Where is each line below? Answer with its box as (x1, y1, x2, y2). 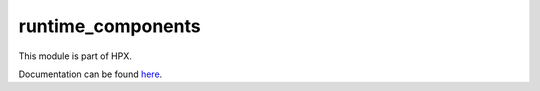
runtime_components (18, 15, 201, 37)
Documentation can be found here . (18, 68, 163, 80)
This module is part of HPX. (18, 50, 132, 62)
